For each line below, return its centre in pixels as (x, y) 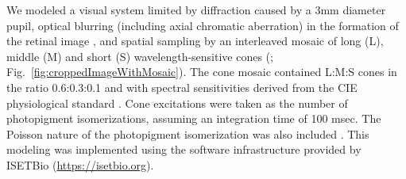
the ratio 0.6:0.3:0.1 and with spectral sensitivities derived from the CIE (182, 87)
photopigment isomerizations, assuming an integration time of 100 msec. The (194, 118)
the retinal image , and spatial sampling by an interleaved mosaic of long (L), (195, 41)
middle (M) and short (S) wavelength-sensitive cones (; (140, 56)
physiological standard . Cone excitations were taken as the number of (177, 103)
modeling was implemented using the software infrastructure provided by (184, 149)
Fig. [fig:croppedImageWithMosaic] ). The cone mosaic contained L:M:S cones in (202, 72)
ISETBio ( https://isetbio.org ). (80, 164)
